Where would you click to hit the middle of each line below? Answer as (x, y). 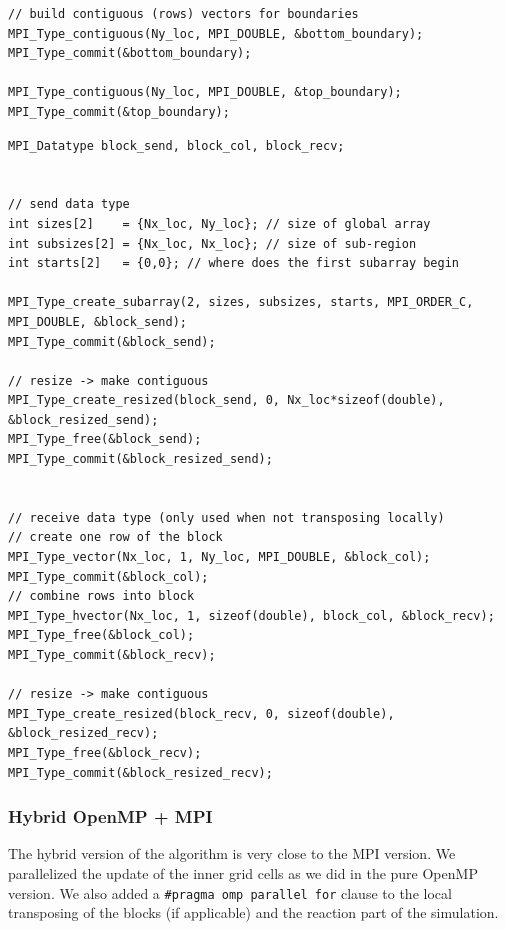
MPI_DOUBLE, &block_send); (97, 321)
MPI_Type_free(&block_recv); (105, 752)
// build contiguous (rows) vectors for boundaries (183, 14)
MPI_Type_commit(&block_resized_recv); (140, 772)
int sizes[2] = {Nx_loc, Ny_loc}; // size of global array (219, 223)
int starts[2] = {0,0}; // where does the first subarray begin (234, 263)
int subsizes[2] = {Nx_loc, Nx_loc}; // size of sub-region (212, 243)
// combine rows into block (101, 596)
